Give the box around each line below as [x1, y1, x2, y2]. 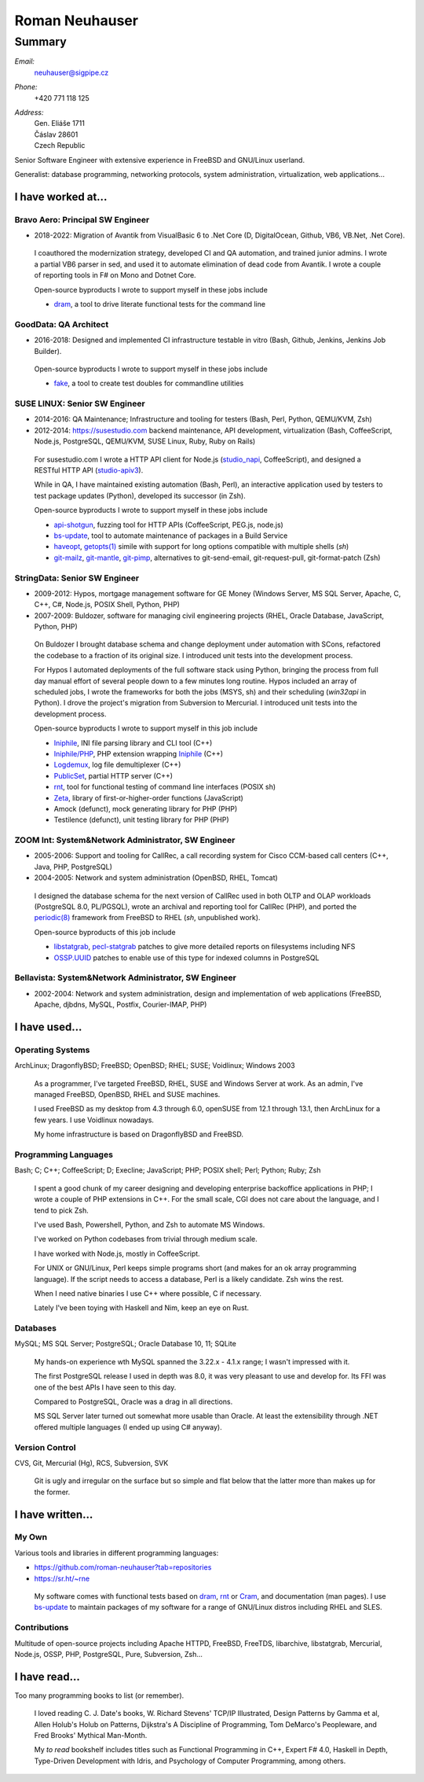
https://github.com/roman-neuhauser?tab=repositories [34, 1563, 212, 1572]
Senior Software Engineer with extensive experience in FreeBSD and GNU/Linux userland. [14, 155, 305, 164]
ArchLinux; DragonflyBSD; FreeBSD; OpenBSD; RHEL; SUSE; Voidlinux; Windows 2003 [14, 1061, 295, 1070]
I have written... [14, 1508, 93, 1521]
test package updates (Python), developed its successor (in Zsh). [34, 491, 247, 500]
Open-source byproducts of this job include [34, 927, 176, 937]
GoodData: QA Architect [14, 318, 109, 330]
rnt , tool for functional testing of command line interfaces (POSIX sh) [53, 782, 276, 792]
